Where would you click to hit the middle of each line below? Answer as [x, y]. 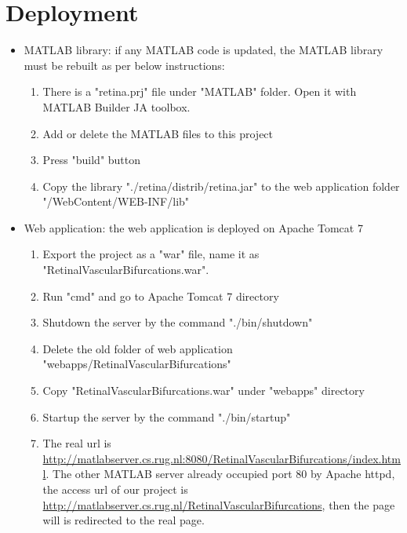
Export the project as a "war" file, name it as [151, 254]
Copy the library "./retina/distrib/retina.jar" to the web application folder [221, 186]
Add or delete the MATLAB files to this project [158, 133]
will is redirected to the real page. [124, 520]
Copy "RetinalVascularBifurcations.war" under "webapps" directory [203, 391]
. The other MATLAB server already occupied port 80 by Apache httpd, [220, 474]
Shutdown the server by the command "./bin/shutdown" [178, 322]
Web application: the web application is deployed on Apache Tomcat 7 [193, 227]
